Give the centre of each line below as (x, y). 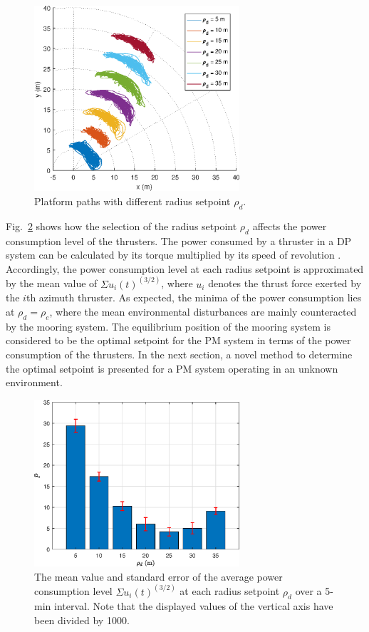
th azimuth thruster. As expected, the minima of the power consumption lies (194, 297)
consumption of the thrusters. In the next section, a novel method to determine (179, 354)
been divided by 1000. (82, 620)
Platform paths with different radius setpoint (132, 201)
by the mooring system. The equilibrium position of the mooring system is (168, 326)
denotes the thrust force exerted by (285, 283)
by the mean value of (52, 283)
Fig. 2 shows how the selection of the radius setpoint (121, 226)
